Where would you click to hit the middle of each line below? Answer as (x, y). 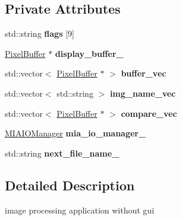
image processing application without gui (80, 210)
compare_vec (149, 113)
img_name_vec (143, 93)
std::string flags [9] (40, 34)
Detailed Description (70, 185)
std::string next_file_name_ (62, 153)
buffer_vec (144, 73)
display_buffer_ (89, 53)
